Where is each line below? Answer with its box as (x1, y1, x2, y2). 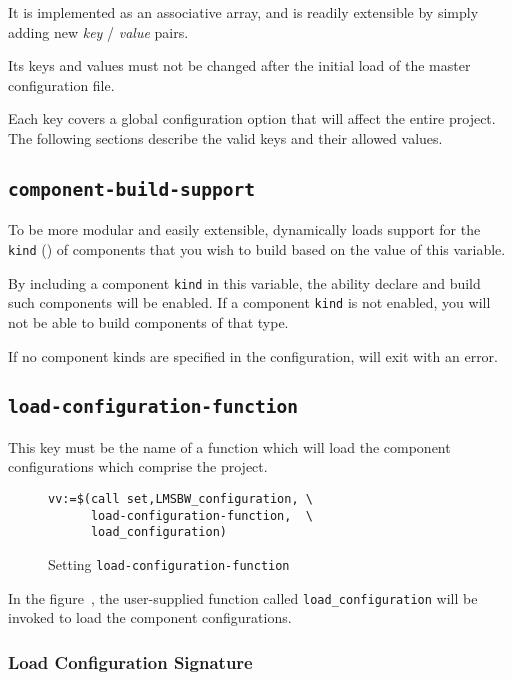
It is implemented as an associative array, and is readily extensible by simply (8, 2, 479, 22)
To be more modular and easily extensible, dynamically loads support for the (8, 219, 481, 240)
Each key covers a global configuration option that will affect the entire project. (8, 108, 496, 129)
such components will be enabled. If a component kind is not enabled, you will (8, 292, 491, 313)
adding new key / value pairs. (8, 21, 189, 42)
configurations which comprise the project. (8, 456, 268, 477)
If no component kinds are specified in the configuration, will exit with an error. (8, 345, 498, 366)
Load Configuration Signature (8, 649, 253, 674)
